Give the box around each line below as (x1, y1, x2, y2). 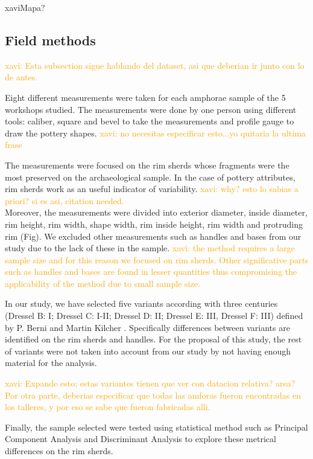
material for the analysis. (5, 356, 97, 369)
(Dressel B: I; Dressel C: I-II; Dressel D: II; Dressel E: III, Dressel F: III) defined (5, 309, 303, 322)
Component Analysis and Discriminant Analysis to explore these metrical (5, 432, 276, 445)
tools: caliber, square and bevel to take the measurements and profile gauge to (5, 115, 294, 127)
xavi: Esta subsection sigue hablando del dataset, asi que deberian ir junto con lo (5, 59, 305, 71)
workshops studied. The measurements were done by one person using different (5, 103, 297, 115)
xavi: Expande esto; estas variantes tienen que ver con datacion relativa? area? (5, 377, 296, 390)
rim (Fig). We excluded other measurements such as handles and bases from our (5, 230, 302, 242)
